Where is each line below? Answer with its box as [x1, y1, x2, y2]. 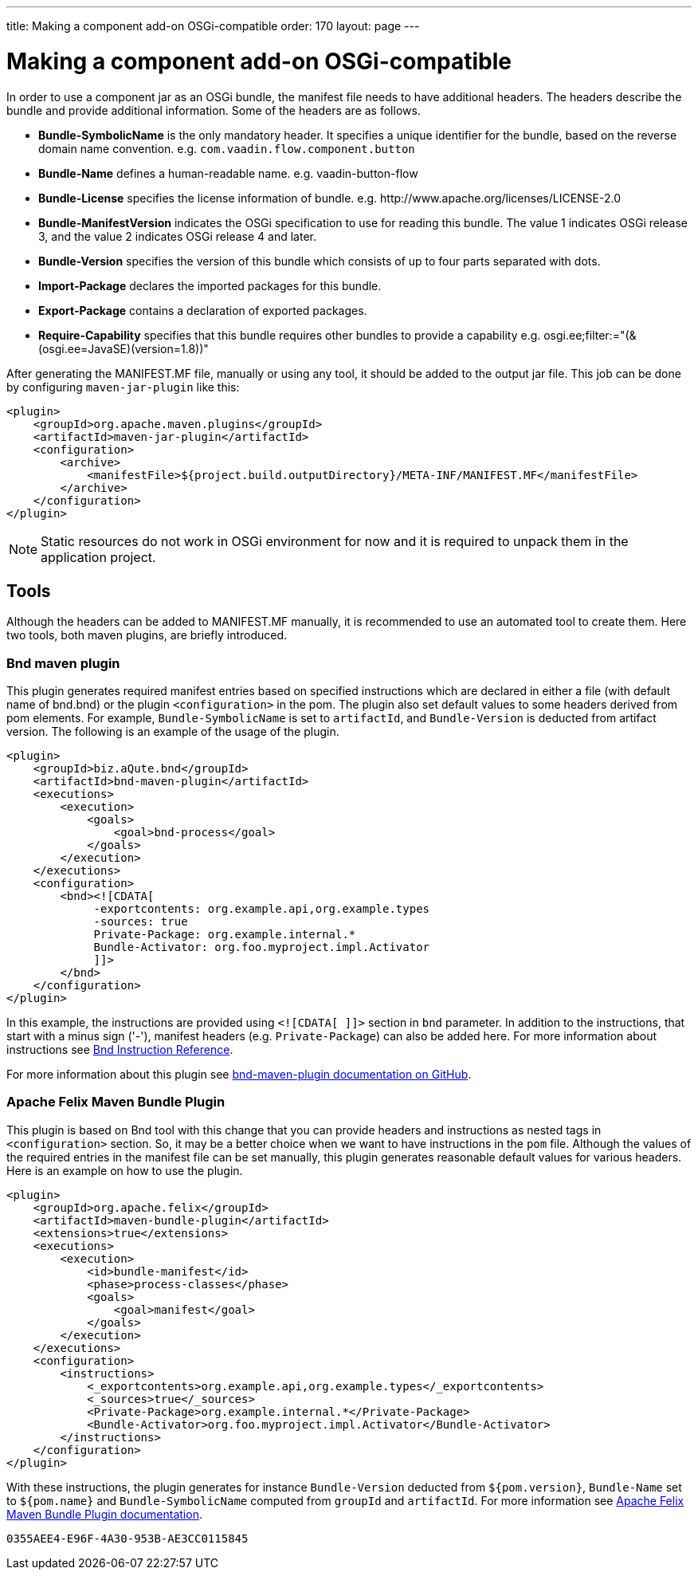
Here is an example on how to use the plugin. [6, 1163, 243, 1177]
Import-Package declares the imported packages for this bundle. [38, 278, 382, 293]
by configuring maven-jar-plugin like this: [6, 379, 240, 394]
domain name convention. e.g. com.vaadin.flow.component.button [38, 141, 415, 155]
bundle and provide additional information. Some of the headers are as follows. [6, 103, 421, 117]
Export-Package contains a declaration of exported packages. [38, 303, 367, 317]
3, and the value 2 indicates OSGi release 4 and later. [38, 229, 316, 243]
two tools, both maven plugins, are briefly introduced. [6, 628, 288, 643]
